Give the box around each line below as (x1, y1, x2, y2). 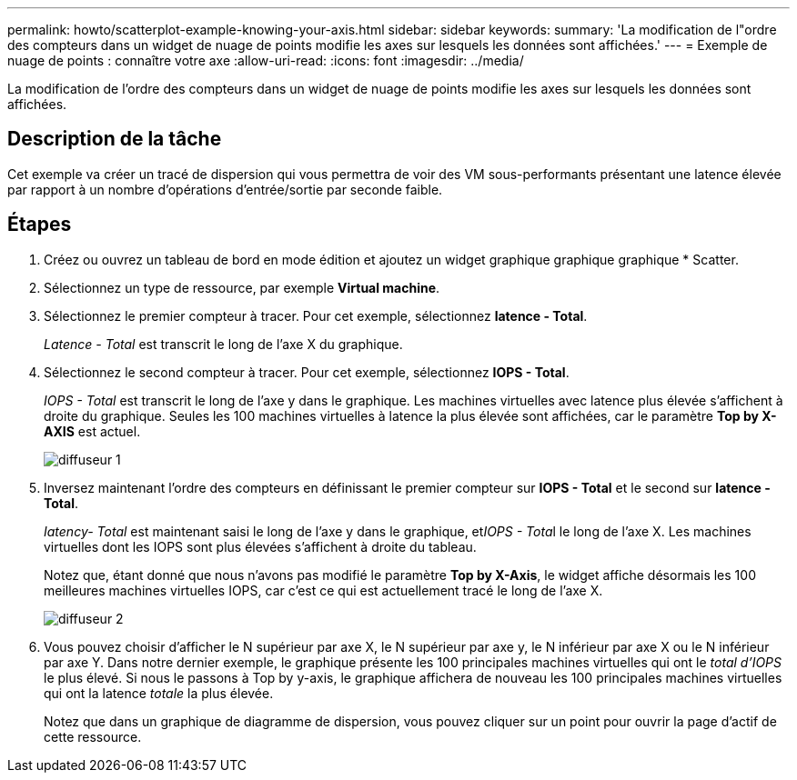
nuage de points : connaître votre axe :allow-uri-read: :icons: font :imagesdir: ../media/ (7, 53, 524, 68)
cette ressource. (44, 728, 142, 745)
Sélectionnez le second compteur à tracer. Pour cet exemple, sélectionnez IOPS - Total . (44, 364, 570, 380)
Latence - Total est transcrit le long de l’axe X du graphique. (44, 335, 403, 352)
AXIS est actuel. (44, 423, 141, 439)
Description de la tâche (7, 127, 222, 151)
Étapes (7, 213, 72, 236)
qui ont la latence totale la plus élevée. (44, 685, 274, 701)
